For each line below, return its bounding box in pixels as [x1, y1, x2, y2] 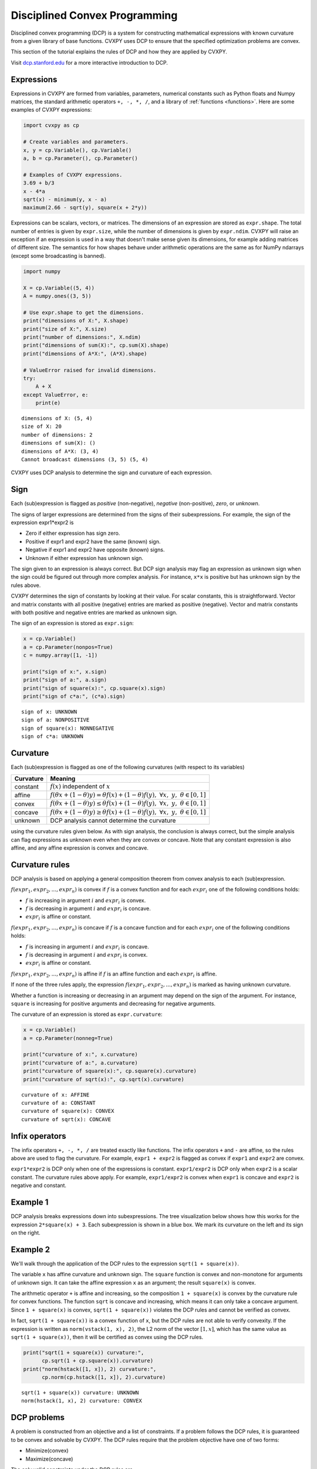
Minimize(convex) [25, 1447, 69, 1454]
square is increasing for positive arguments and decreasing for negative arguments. [11, 1000, 216, 1007]
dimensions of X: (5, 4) [21, 415, 93, 422]
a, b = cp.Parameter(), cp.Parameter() [23, 155, 138, 162]
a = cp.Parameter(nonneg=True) [23, 1035, 114, 1041]
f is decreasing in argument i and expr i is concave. [25, 905, 151, 913]
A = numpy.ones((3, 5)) [23, 293, 92, 299]
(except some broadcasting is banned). [11, 252, 106, 259]
